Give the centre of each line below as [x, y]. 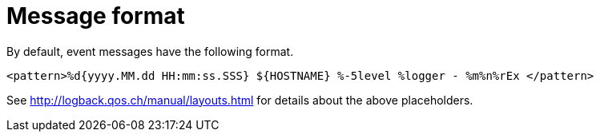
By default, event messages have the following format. [150, 51]
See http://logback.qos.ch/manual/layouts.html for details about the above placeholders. [240, 100]
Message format [96, 16]
